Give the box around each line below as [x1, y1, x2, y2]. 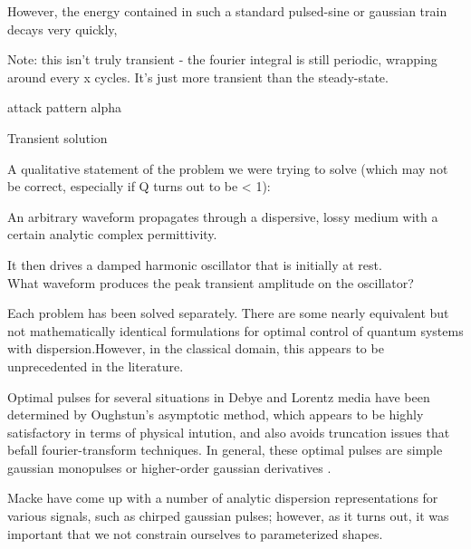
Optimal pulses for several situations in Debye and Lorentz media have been [7, 387, 430, 406]
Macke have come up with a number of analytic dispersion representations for [7, 488, 438, 507]
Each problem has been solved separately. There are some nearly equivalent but [7, 303, 449, 323]
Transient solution [7, 128, 108, 147]
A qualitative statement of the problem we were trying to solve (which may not [7, 159, 448, 178]
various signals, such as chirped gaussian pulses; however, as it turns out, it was [7, 506, 449, 525]
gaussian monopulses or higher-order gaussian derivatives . [7, 457, 332, 477]
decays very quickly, [7, 19, 118, 38]
